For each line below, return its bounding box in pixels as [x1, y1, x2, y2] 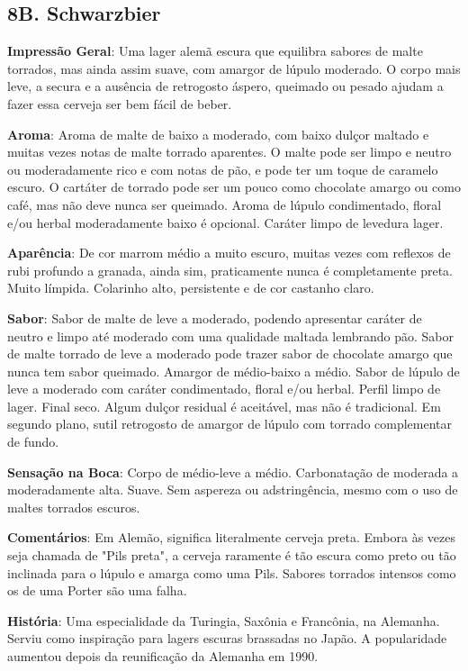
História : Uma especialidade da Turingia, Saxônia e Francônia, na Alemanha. [7, 611, 440, 630]
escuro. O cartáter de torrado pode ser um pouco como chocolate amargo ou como [7, 177, 461, 196]
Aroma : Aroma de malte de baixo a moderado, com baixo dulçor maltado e [7, 124, 429, 143]
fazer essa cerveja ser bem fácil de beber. [7, 94, 232, 113]
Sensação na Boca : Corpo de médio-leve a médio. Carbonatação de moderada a [7, 462, 459, 481]
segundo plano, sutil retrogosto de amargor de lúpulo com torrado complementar [7, 414, 453, 433]
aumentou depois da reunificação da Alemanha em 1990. [7, 647, 319, 666]
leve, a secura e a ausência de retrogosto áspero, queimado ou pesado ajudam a [7, 77, 444, 95]
